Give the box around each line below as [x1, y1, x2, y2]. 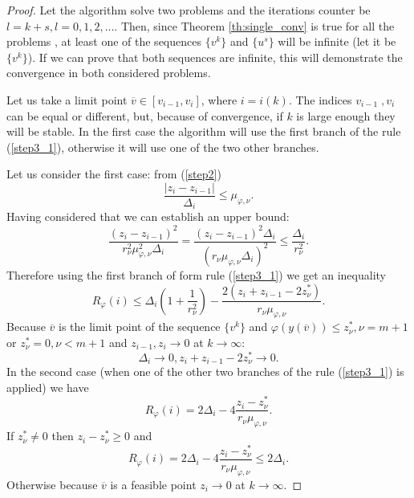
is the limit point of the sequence [58, 318, 221, 335]
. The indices [288, 91, 352, 108]
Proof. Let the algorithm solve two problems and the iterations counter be [6, 2, 371, 18]
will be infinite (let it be [278, 33, 396, 50]
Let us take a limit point [6, 91, 128, 108]
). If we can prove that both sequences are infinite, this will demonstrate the [27, 48, 403, 65]
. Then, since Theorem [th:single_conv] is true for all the [114, 17, 395, 34]
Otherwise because [6, 476, 98, 492]
